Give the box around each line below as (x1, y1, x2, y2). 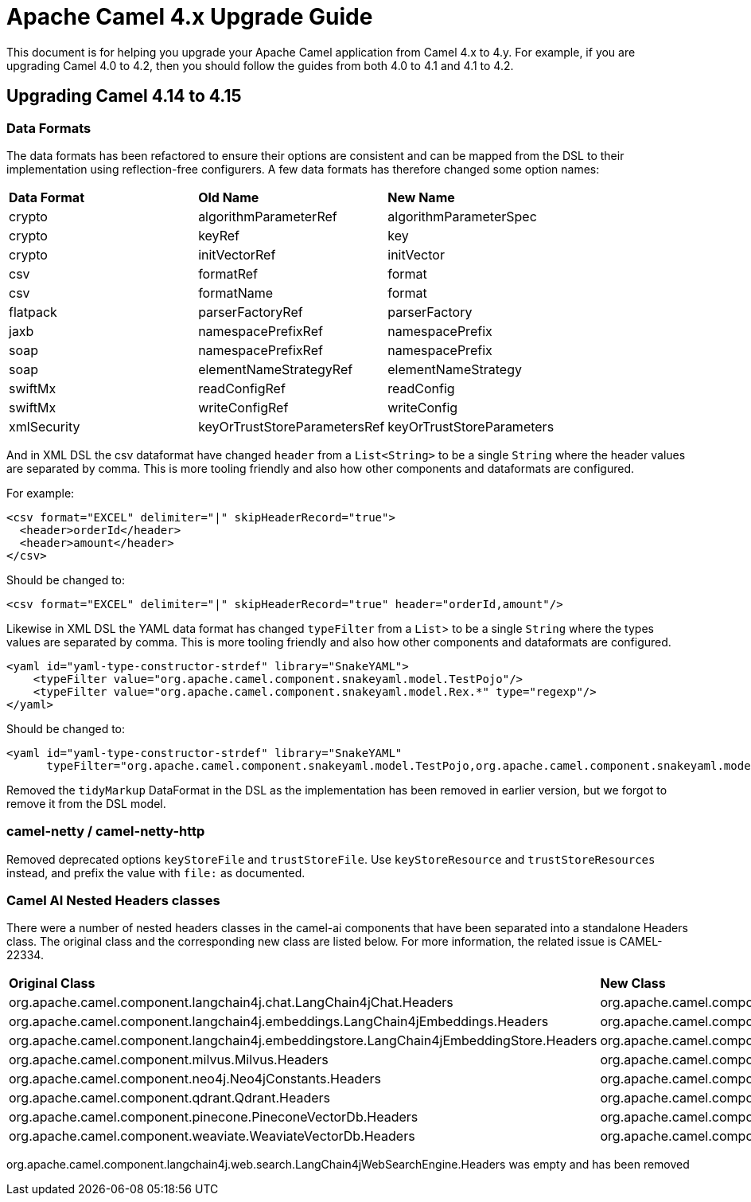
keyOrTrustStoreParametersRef (198, 418, 385, 435)
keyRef (198, 227, 239, 244)
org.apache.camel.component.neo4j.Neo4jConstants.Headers (9, 1071, 381, 1087)
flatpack (9, 303, 57, 320)
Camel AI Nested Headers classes (6, 892, 220, 909)
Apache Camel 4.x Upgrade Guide (6, 3, 373, 30)
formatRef (198, 265, 258, 282)
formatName (198, 284, 274, 301)
